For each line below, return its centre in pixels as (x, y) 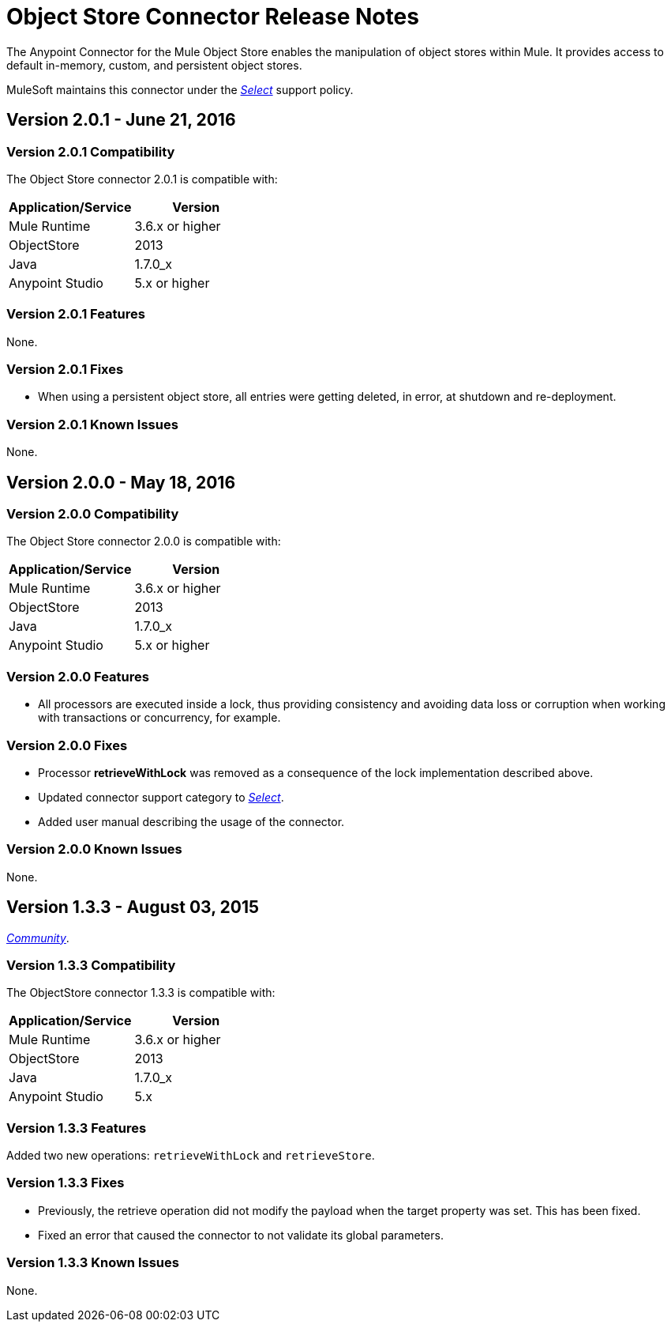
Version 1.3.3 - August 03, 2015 (133, 907)
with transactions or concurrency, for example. (159, 718)
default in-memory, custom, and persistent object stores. (154, 65)
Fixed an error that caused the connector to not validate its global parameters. (241, 1235)
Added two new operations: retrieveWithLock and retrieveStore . (191, 1156)
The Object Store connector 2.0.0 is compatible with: (144, 541)
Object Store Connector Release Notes (213, 17)
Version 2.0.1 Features (76, 314)
